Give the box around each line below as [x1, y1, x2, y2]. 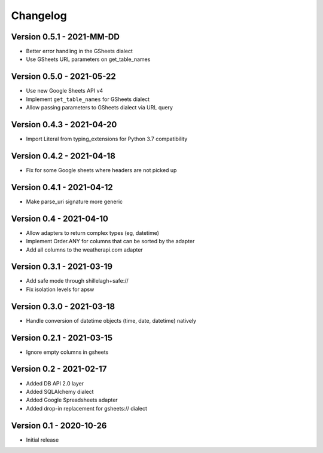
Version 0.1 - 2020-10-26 [11, 420, 107, 430]
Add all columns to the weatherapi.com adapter [26, 246, 143, 253]
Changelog [11, 9, 67, 22]
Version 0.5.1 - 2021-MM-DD [11, 32, 120, 42]
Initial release [26, 436, 59, 443]
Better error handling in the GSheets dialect [26, 48, 133, 55]
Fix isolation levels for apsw [26, 286, 95, 293]
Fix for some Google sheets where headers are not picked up [26, 166, 177, 173]
